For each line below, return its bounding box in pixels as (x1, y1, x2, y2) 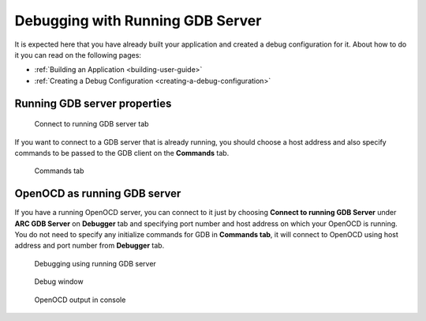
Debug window (34, 277, 84, 286)
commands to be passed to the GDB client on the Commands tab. (14, 148, 230, 157)
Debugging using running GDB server (34, 259, 157, 268)
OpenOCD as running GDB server (14, 187, 181, 201)
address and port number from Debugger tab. (14, 241, 165, 251)
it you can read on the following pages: (14, 50, 142, 59)
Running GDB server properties (14, 96, 172, 110)
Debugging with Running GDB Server (14, 12, 262, 29)
